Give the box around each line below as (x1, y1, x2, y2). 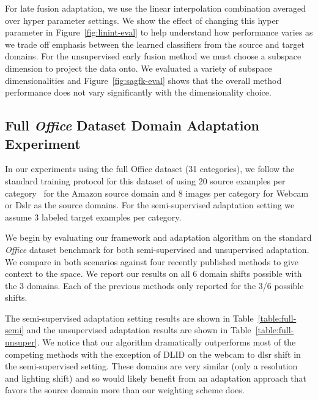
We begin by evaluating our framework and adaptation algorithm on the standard (5, 231, 312, 244)
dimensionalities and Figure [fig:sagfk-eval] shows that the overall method (5, 74, 282, 86)
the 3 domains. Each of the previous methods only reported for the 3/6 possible (5, 279, 304, 292)
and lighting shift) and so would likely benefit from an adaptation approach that (5, 371, 307, 384)
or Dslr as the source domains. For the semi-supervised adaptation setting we (5, 198, 295, 211)
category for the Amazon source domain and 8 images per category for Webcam (5, 186, 309, 199)
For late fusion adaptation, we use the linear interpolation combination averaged (5, 2, 306, 14)
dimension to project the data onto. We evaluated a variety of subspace (5, 61, 272, 74)
